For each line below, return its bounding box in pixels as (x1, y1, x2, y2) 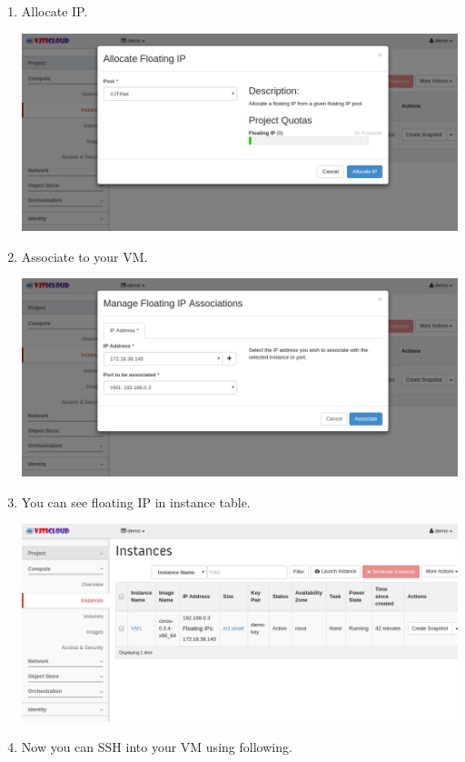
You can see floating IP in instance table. (21, 492, 251, 511)
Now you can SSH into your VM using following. (21, 737, 292, 757)
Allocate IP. (21, 2, 88, 20)
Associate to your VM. (21, 246, 148, 266)
